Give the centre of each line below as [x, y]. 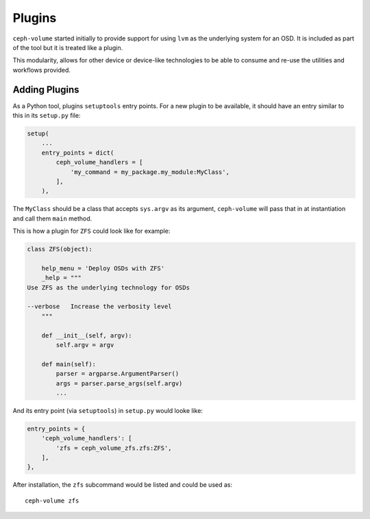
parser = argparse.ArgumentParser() [118, 374]
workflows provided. [42, 70]
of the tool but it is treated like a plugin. [68, 47]
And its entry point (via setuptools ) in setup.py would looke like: [108, 410]
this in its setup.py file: [47, 116]
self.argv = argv [85, 345]
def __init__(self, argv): [87, 335]
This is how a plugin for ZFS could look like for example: [91, 231]
